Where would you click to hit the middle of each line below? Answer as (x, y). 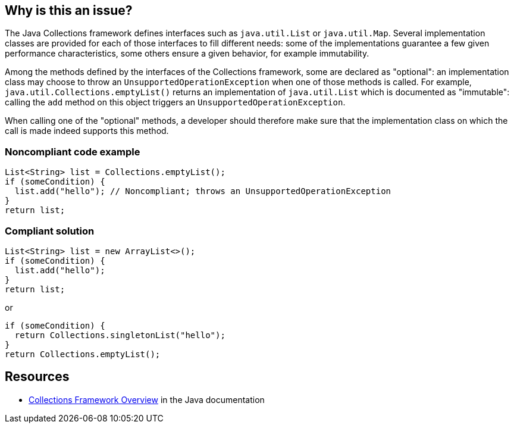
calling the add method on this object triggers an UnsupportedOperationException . (175, 102)
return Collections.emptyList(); (83, 354)
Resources (37, 377)
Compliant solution (50, 231)
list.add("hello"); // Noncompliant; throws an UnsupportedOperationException (203, 191)
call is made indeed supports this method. (87, 131)
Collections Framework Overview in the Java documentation (147, 399)
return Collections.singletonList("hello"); (120, 335)
